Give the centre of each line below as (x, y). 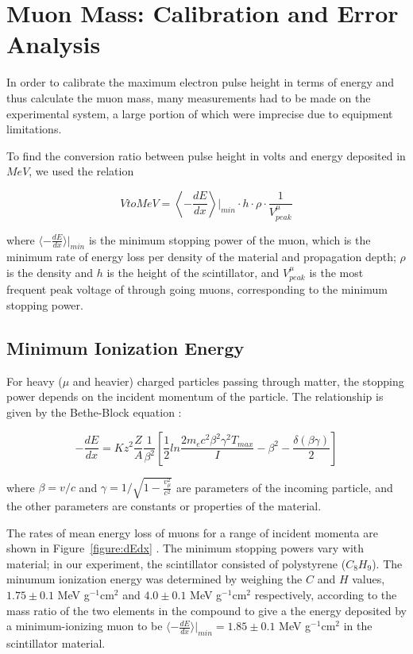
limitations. (34, 129)
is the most (336, 272)
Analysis (54, 44)
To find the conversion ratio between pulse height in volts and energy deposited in (206, 155)
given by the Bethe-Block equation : (94, 412)
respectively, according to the (326, 595)
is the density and (50, 272)
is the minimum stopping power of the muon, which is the (230, 239)
